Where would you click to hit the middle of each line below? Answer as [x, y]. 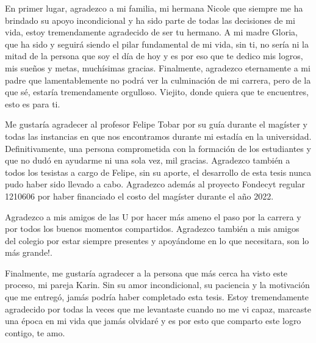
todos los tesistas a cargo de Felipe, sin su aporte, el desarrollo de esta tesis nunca [158, 172]
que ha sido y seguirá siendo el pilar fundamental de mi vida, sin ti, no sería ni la [157, 44]
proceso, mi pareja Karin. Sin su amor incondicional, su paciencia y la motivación [157, 285]
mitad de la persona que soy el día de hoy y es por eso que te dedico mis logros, [154, 56]
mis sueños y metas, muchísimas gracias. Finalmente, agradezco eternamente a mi [158, 67]
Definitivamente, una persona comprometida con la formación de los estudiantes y [158, 148]
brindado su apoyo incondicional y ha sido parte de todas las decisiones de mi [150, 20]
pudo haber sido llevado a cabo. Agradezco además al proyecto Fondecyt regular [155, 184]
